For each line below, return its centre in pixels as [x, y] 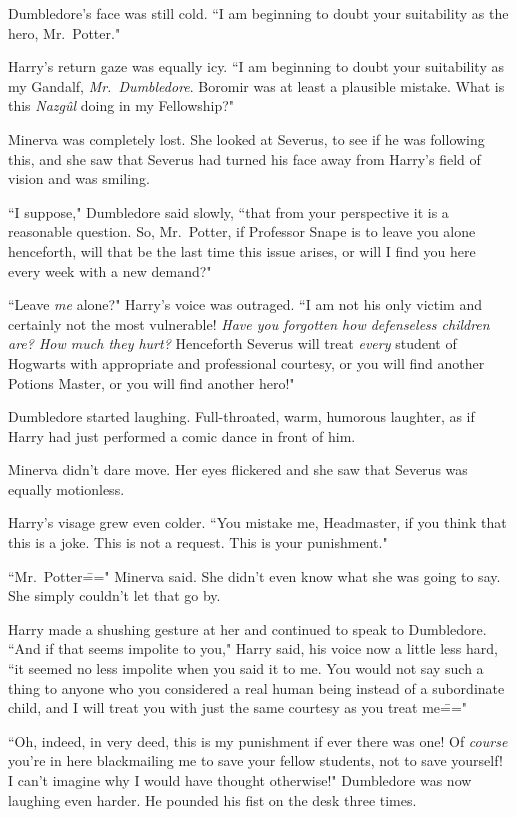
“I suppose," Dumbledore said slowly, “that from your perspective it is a [228, 211]
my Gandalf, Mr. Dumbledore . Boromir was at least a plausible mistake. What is [256, 85]
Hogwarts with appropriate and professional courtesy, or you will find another [246, 362]
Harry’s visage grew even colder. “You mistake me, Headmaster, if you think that [257, 522]
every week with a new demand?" [110, 270]
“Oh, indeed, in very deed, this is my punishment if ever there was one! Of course [258, 740]
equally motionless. [66, 488]
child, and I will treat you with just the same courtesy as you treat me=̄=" [238, 707]
